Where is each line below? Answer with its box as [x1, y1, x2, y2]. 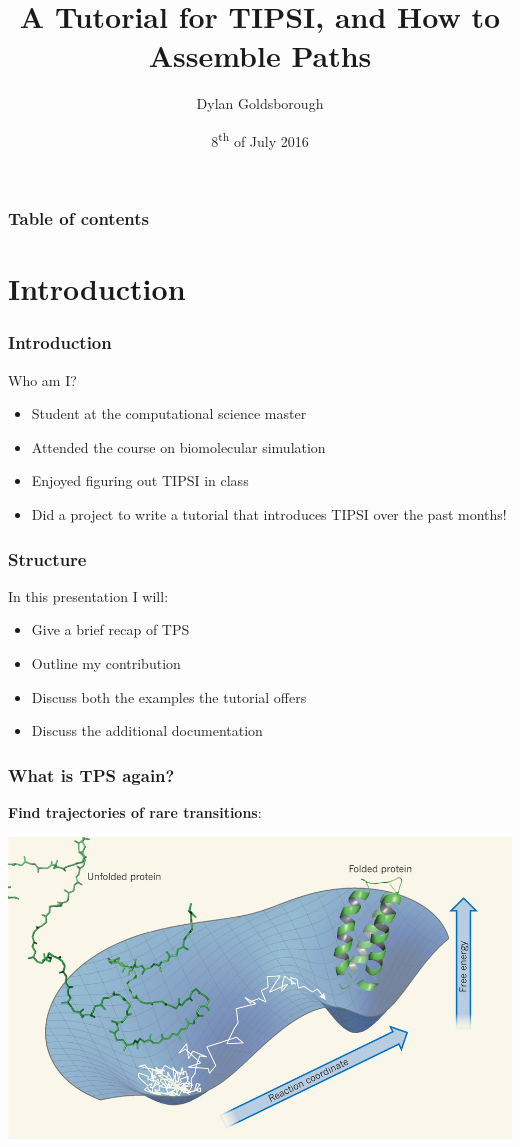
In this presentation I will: [8, 585, 169, 606]
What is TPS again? [8, 762, 175, 787]
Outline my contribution [31, 653, 181, 674]
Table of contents [8, 206, 149, 231]
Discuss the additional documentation [31, 720, 263, 741]
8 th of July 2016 [211, 127, 309, 151]
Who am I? [8, 369, 77, 390]
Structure [8, 546, 87, 571]
